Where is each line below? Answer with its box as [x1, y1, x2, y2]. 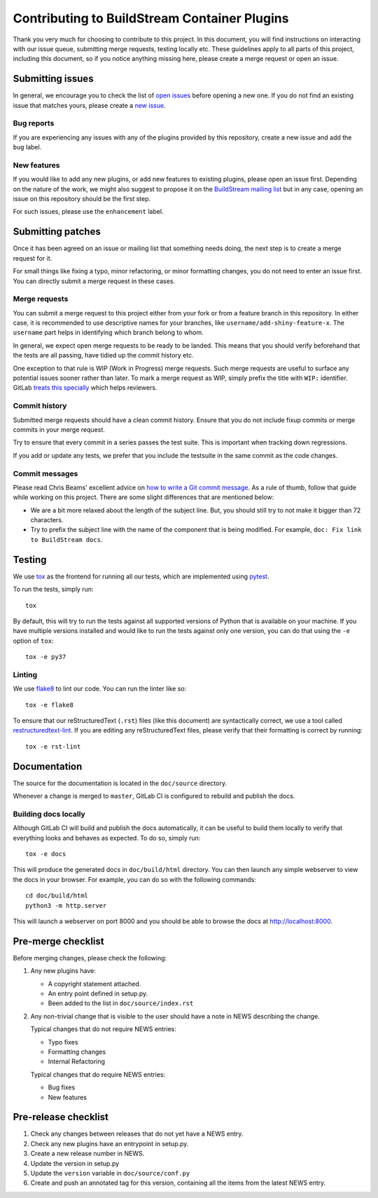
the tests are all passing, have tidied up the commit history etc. [13, 351, 194, 360]
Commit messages [13, 468, 78, 478]
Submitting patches [13, 226, 101, 238]
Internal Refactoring [48, 1057, 105, 1066]
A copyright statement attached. [48, 979, 141, 988]
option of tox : [13, 637, 54, 645]
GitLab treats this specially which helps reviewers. [13, 383, 157, 392]
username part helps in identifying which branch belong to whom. [13, 328, 204, 336]
